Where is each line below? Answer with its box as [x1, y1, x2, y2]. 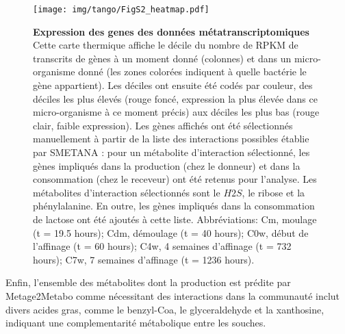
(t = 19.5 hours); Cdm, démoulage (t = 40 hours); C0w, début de [33, 225, 309, 240]
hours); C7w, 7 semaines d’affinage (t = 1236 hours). [33, 252, 255, 266]
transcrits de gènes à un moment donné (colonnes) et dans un [33, 51, 292, 65]
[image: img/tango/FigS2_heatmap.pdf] [33, 5, 209, 14]
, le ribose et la [242, 185, 305, 199]
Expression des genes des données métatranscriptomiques [33, 24, 309, 38]
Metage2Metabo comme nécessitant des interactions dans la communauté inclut [5, 288, 340, 303]
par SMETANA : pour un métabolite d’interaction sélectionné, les [33, 145, 310, 159]
